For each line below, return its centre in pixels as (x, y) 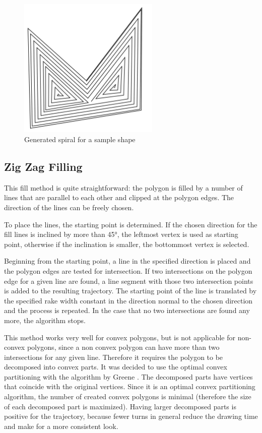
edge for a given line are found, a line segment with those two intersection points (129, 281)
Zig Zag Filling (43, 166)
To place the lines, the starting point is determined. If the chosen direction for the (131, 224)
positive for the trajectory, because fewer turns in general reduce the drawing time (131, 416)
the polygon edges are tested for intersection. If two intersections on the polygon (128, 270)
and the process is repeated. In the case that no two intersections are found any (127, 310)
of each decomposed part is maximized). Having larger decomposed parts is (120, 406)
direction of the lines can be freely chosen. (69, 207)
